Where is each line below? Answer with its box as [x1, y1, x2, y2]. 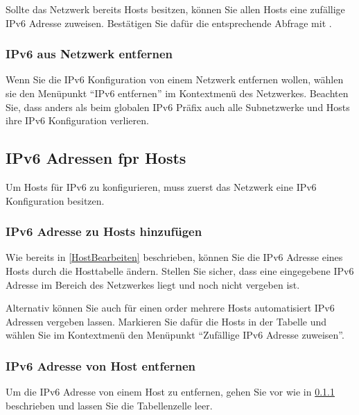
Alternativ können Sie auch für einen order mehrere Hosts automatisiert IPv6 [6, 300, 335, 315]
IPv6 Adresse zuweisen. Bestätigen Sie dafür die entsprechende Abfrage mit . [6, 15, 332, 30]
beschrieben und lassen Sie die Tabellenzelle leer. [6, 398, 213, 412]
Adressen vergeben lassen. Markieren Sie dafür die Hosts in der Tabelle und [6, 314, 327, 328]
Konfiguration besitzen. [6, 193, 105, 207]
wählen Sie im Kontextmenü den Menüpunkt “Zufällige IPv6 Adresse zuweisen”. [6, 328, 344, 342]
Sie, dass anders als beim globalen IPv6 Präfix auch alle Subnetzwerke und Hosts [6, 99, 350, 114]
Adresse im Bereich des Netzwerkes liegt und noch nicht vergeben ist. [6, 277, 300, 291]
